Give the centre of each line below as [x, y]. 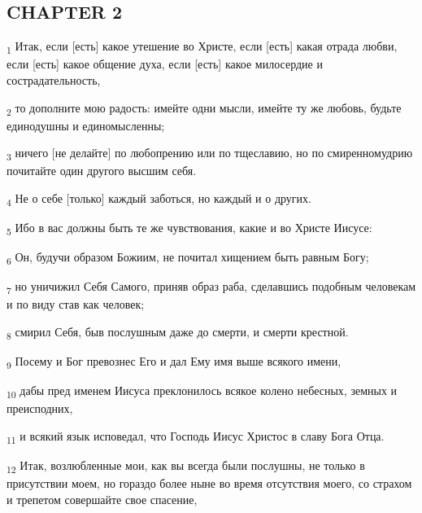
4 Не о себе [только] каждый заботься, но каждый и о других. [159, 199]
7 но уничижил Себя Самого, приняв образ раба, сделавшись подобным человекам [211, 287]
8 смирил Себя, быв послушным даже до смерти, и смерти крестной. [178, 333]
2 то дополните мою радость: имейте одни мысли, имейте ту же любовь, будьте [204, 108]
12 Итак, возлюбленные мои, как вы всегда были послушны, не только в [186, 466]
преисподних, [40, 408]
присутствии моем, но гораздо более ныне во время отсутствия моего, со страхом [209, 483]
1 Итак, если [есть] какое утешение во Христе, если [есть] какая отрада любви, [202, 47]
